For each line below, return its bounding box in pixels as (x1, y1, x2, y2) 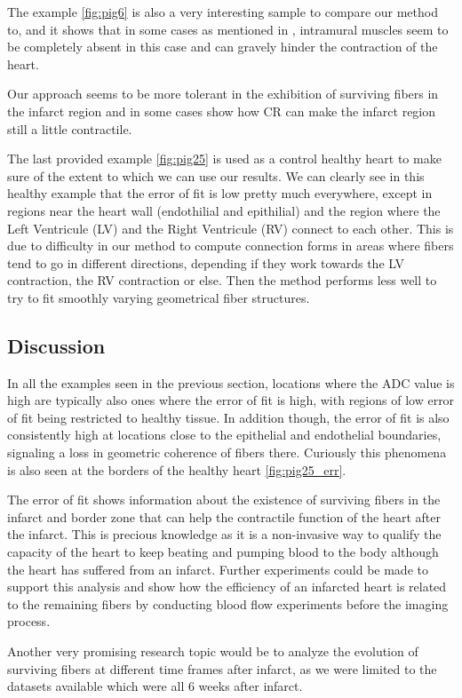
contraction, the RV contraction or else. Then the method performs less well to (7, 271, 437, 290)
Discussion (7, 331, 106, 359)
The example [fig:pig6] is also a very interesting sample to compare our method (7, 3, 438, 20)
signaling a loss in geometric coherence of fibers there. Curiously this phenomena (7, 443, 447, 462)
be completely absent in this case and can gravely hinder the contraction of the (7, 37, 438, 56)
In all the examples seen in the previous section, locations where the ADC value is (7, 373, 455, 392)
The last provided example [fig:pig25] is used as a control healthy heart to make (7, 149, 442, 168)
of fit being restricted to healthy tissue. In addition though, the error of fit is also (7, 408, 450, 426)
